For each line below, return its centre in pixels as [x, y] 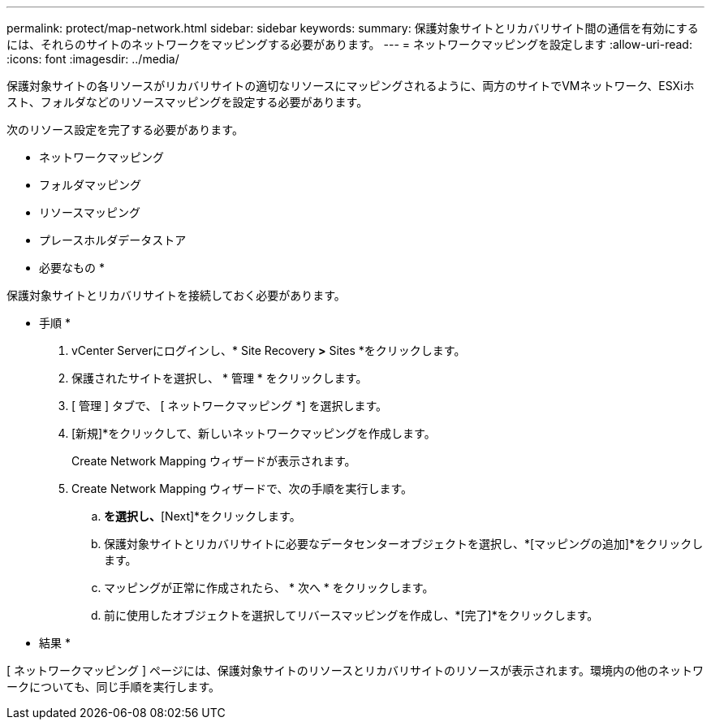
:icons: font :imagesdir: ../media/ [93, 59]
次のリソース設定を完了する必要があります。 [125, 130]
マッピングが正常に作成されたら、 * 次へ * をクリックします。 [269, 588]
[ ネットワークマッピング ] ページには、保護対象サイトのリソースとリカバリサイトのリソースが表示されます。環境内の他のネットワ [355, 670]
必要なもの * [72, 268]
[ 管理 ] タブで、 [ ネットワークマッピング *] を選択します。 [230, 406]
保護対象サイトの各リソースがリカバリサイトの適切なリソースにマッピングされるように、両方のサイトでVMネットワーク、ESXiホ [351, 86]
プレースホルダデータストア [113, 240]
